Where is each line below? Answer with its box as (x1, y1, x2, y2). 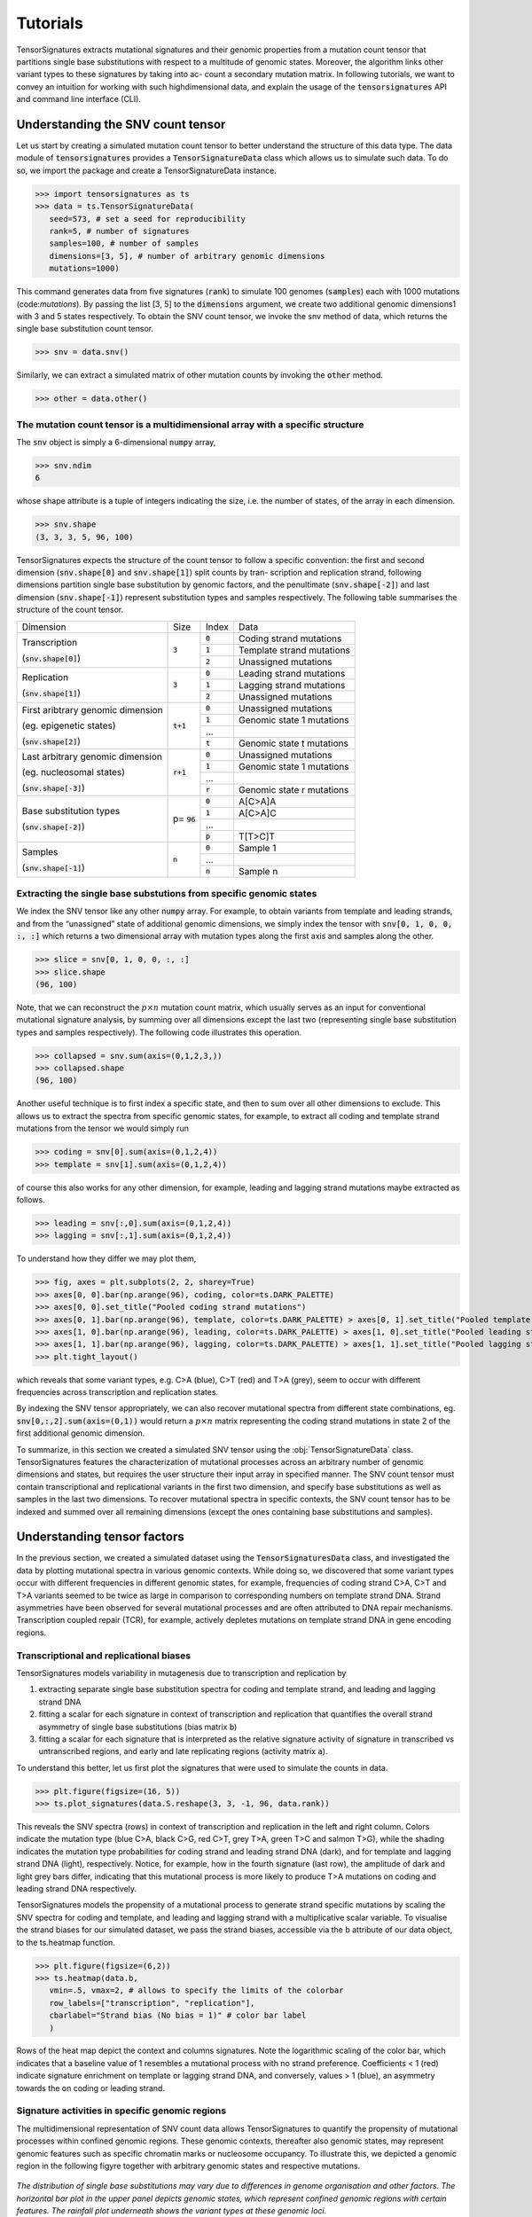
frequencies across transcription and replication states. (16, 1387, 219, 1398)
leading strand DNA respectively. (16, 1884, 137, 1893)
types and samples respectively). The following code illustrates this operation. (16, 1027, 302, 1038)
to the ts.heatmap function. (16, 1937, 115, 1947)
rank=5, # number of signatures (49, 226, 190, 236)
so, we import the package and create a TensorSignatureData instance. (16, 165, 277, 176)
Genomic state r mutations (238, 783, 349, 795)
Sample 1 (238, 842, 277, 854)
